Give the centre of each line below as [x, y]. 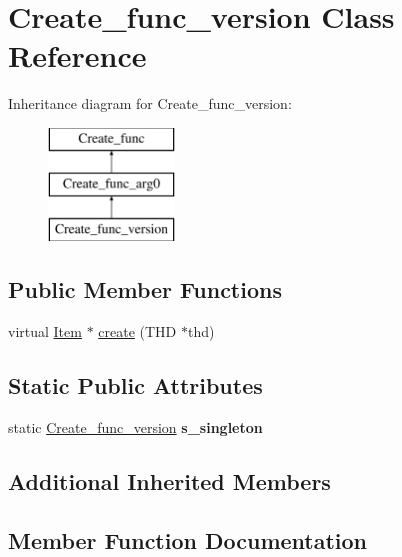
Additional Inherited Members [169, 480]
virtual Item [45, 331]
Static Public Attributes [135, 385]
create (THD [137, 331]
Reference [77, 55]
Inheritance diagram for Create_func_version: [150, 103]
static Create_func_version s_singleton [135, 426]
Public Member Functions [145, 289]
